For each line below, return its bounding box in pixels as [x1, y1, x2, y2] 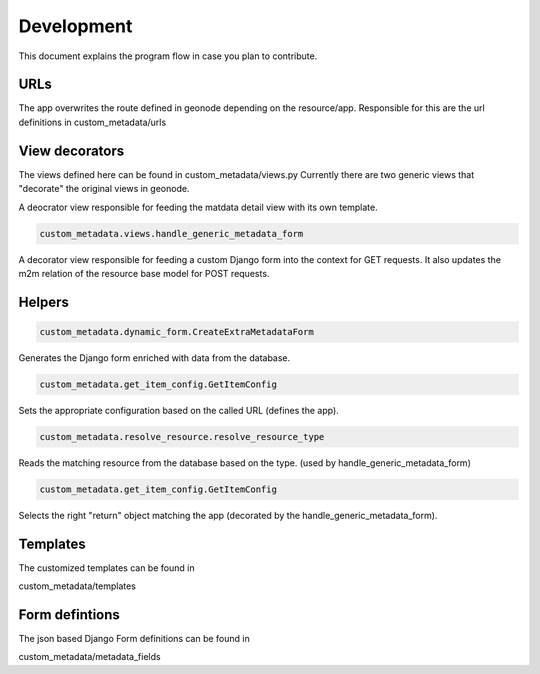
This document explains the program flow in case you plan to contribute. [18, 50, 318, 62]
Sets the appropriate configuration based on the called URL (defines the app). [18, 404, 339, 416]
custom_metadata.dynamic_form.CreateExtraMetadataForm [39, 326, 314, 337]
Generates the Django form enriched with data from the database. [18, 351, 291, 364]
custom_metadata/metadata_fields [18, 651, 161, 663]
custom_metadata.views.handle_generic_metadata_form [39, 228, 304, 239]
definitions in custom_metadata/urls [18, 116, 167, 128]
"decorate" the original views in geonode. [18, 183, 190, 195]
